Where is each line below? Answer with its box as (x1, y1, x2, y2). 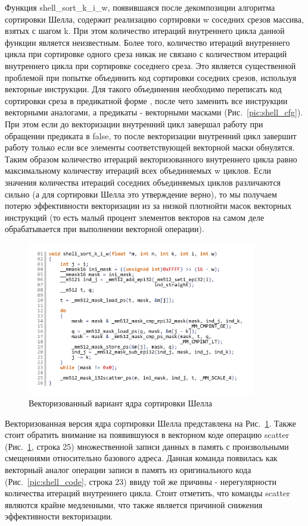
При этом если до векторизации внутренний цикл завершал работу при (5, 117, 263, 130)
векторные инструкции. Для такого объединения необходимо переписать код (5, 83, 282, 95)
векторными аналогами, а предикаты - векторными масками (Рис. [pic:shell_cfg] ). (5, 106, 303, 118)
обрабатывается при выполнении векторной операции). (5, 223, 204, 235)
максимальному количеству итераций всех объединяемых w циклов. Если (5, 164, 271, 177)
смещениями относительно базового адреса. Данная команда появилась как (5, 452, 278, 464)
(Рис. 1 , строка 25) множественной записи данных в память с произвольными (5, 440, 289, 452)
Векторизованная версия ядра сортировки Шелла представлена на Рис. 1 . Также (5, 417, 296, 429)
